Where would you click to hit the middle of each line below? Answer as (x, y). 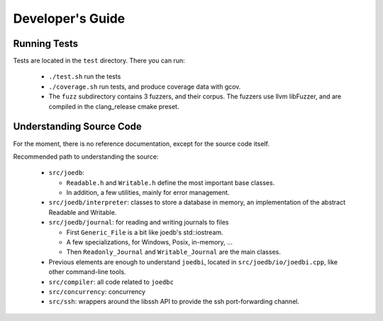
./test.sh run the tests (85, 77)
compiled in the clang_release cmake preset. (114, 106)
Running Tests (45, 44)
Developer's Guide (69, 18)
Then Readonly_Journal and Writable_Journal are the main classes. (174, 252)
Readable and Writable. (83, 212)
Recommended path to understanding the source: (86, 157)
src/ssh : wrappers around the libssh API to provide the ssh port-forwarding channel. (174, 302)
